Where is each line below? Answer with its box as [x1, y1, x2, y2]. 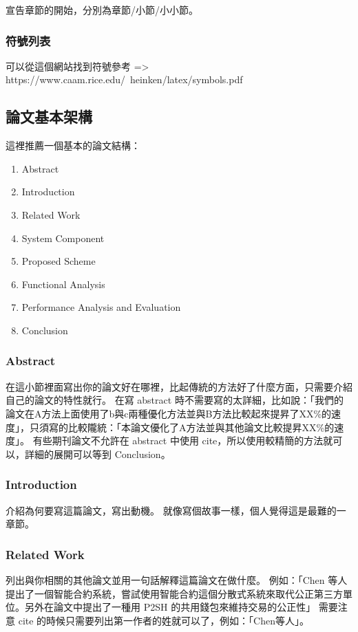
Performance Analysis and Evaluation [21, 300, 181, 314]
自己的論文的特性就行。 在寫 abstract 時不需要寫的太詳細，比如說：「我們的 [6, 393, 344, 407]
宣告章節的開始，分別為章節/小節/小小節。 [6, 3, 198, 17]
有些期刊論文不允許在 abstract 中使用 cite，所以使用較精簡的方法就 [32, 433, 333, 448]
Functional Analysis [21, 276, 105, 291]
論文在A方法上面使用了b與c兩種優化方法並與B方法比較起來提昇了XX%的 [6, 406, 332, 420]
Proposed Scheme [21, 254, 96, 268]
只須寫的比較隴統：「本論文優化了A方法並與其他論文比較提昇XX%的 [29, 419, 335, 434]
